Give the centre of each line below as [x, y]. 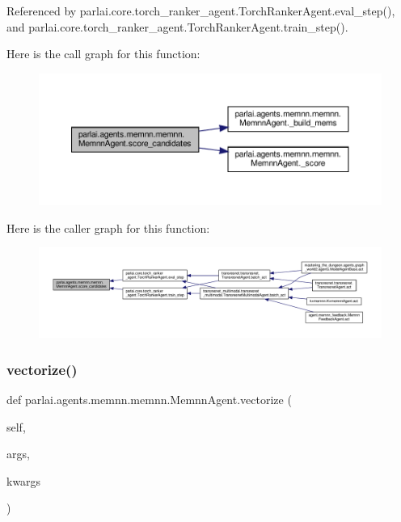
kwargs [24, 480]
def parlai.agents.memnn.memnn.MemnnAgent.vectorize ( [149, 399]
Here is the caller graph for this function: [108, 227]
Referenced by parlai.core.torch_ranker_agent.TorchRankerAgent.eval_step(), [201, 11]
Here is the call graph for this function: [103, 54]
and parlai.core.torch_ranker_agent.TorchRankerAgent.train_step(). [177, 26]
